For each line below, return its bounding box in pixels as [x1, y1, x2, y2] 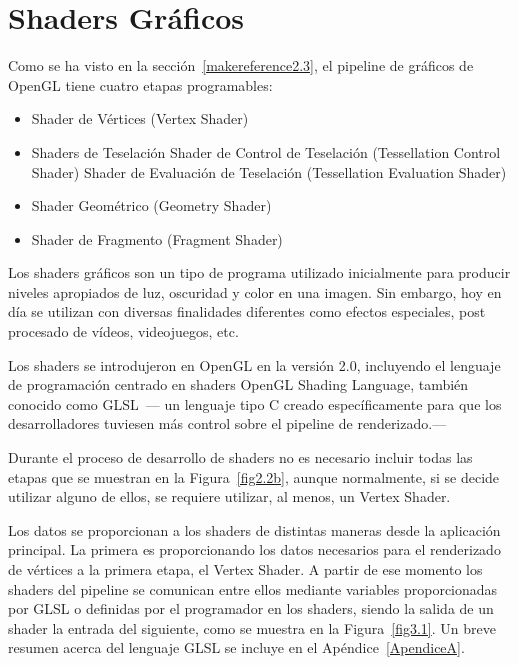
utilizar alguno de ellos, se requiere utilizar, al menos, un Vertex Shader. [8, 486, 451, 507]
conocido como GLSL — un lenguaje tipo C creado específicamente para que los [8, 393, 502, 414]
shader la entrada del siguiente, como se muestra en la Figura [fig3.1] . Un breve [8, 617, 496, 638]
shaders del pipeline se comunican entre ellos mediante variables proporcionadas [8, 578, 498, 599]
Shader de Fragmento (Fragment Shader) [31, 228, 283, 249]
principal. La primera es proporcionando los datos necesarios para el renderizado [8, 539, 501, 560]
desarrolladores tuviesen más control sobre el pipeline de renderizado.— [8, 413, 447, 434]
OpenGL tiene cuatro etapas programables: [8, 74, 273, 95]
